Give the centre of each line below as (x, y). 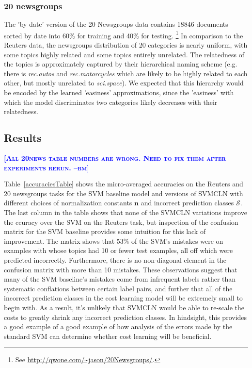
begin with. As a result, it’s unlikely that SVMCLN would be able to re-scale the (124, 307)
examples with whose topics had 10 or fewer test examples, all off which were (118, 250)
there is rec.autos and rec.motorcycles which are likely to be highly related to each (126, 73)
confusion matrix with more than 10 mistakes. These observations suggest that (121, 269)
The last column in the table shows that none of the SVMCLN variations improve (126, 212)
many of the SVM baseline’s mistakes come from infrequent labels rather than (120, 279)
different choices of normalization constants (68, 203)
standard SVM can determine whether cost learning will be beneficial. (108, 336)
